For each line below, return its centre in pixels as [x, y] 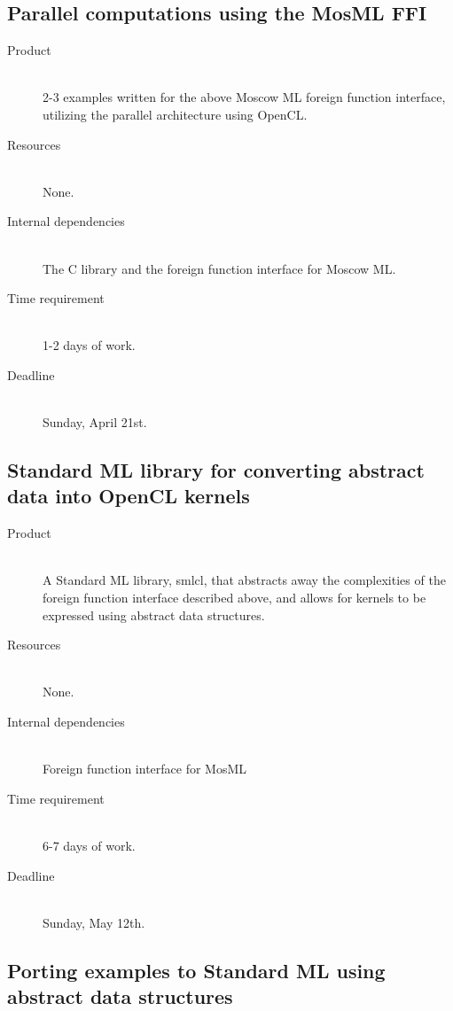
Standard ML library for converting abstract [216, 470]
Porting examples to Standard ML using [196, 970]
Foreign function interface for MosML [145, 769]
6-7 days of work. [89, 846]
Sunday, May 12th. [94, 922]
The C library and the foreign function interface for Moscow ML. [219, 268]
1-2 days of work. [89, 345]
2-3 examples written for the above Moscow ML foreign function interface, [244, 97]
